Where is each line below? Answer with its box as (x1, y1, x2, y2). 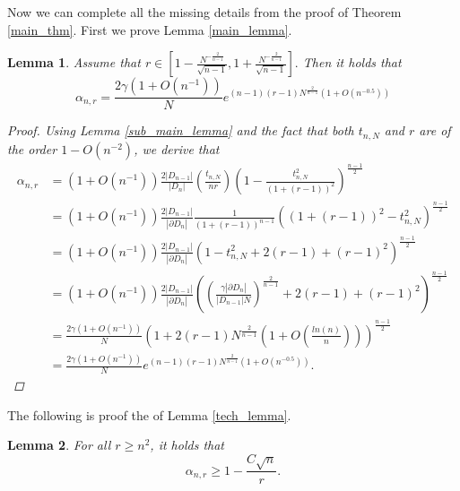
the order (7, 139, 57, 158)
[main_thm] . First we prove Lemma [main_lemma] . (7, 20, 292, 39)
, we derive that (134, 139, 220, 158)
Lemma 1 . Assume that (7, 53, 141, 72)
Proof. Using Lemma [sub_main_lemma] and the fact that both (7, 121, 354, 140)
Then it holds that (302, 53, 402, 72)
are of (419, 121, 451, 140)
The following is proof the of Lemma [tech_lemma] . (7, 405, 291, 424)
